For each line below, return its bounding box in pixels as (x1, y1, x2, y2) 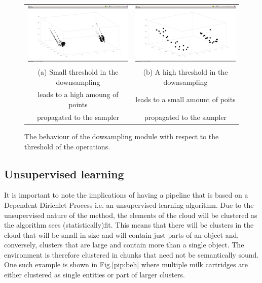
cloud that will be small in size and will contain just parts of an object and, (4, 229, 239, 240)
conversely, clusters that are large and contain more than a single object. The (4, 239, 244, 250)
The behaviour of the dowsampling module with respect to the (24, 131, 219, 141)
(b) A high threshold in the (143, 66, 228, 77)
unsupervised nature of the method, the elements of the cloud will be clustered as (4, 209, 257, 220)
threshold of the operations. (24, 141, 110, 151)
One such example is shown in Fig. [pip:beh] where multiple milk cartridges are (4, 259, 248, 270)
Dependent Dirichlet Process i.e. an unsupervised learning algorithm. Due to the (4, 199, 254, 210)
